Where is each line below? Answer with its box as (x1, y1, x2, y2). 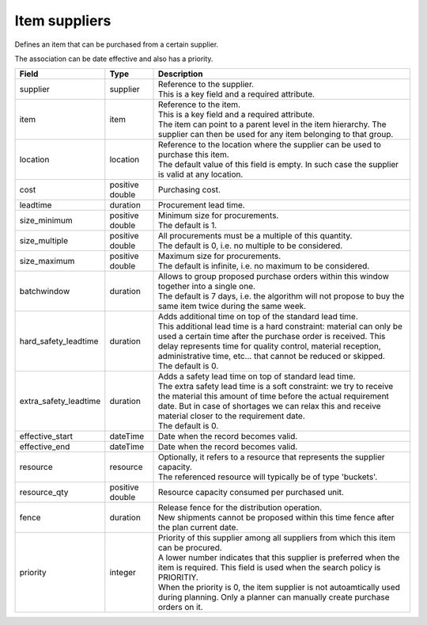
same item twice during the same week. (157, 301, 307, 312)
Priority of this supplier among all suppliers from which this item (157, 532, 395, 543)
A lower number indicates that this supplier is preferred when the (157, 552, 400, 563)
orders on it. (157, 602, 203, 613)
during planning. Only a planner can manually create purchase (157, 592, 390, 603)
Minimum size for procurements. (157, 210, 279, 221)
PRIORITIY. (157, 572, 199, 583)
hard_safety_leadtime (19, 336, 99, 347)
